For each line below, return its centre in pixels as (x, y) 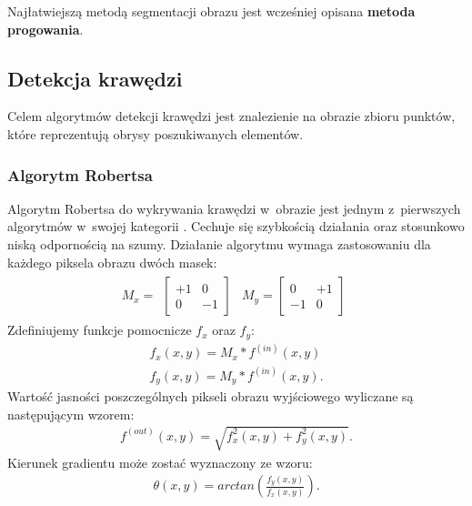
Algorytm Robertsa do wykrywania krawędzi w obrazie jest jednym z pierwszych (234, 208)
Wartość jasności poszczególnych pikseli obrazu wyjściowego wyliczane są (211, 396)
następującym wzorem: (71, 414)
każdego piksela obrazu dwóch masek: (112, 262)
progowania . (45, 29)
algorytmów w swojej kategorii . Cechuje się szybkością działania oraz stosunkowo (236, 226)
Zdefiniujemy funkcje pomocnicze (100, 330)
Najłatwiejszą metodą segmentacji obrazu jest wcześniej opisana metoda (211, 11)
